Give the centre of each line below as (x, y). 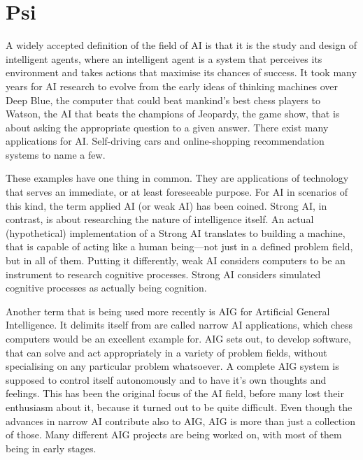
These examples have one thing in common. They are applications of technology (177, 178)
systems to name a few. (56, 154)
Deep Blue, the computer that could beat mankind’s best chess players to (163, 100)
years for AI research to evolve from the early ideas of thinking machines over (172, 86)
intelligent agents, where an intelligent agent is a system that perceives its (164, 58)
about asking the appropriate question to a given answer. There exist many (167, 127)
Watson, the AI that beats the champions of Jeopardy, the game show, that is (173, 114)
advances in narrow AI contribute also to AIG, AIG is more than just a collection (180, 421)
